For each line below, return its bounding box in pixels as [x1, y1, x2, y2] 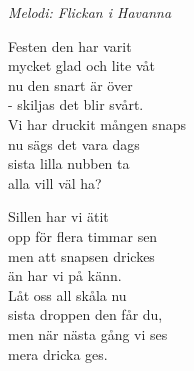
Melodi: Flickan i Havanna [8, 2, 172, 22]
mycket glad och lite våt [8, 55, 155, 76]
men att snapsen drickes [8, 245, 155, 266]
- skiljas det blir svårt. [8, 94, 144, 115]
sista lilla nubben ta [8, 153, 130, 174]
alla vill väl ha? [8, 172, 102, 193]
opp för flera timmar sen [8, 225, 158, 246]
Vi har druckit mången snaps [8, 113, 186, 134]
